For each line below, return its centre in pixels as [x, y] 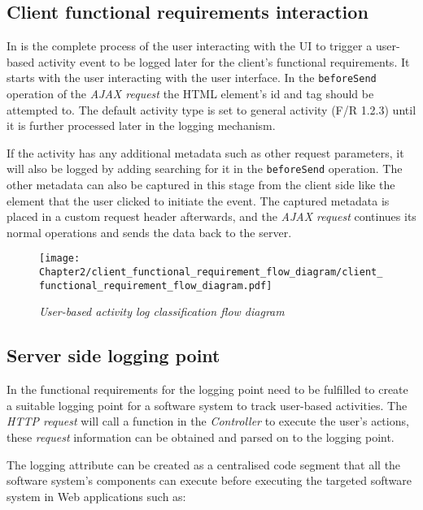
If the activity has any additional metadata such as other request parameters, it [205, 152]
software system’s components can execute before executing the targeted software [209, 480]
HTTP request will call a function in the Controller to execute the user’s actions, [208, 421]
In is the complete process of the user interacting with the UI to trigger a [190, 46]
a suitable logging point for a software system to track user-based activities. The [207, 405]
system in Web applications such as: [96, 496]
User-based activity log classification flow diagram [162, 311]
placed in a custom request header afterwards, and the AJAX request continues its [211, 216]
